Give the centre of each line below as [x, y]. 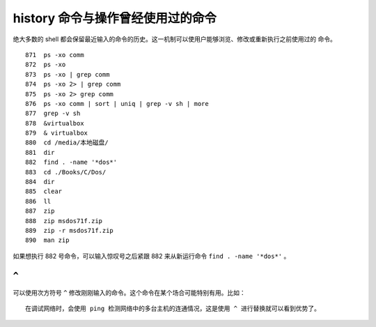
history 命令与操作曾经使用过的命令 [115, 18]
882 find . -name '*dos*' [71, 162]
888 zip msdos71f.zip [64, 221]
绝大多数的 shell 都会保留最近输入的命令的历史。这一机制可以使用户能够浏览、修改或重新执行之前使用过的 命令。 [175, 39]
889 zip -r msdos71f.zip [70, 230]
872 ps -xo [46, 65]
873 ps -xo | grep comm [68, 74]
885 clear [44, 191]
